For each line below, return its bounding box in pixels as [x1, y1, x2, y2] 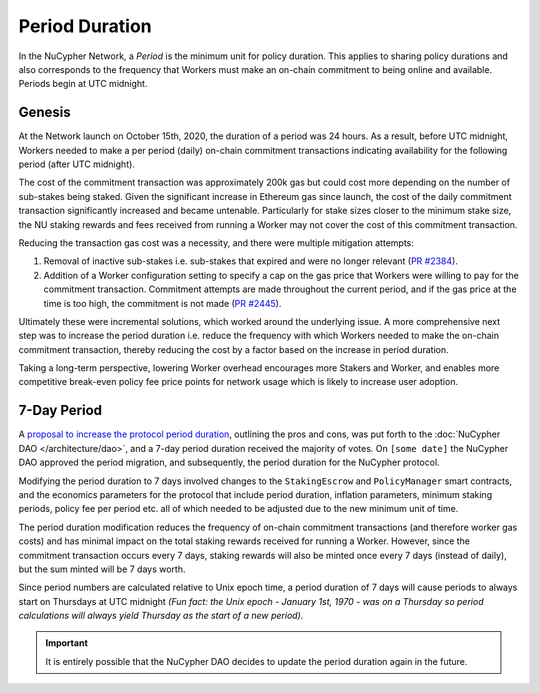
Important [45, 637, 89, 649]
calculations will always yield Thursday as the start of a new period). [18, 610, 304, 622]
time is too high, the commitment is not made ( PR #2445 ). [43, 297, 282, 309]
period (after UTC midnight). [18, 158, 135, 170]
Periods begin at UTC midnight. [18, 78, 148, 90]
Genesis [18, 104, 72, 121]
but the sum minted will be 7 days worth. [18, 563, 186, 575]
